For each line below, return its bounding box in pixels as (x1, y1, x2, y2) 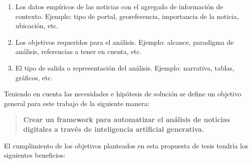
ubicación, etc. (15, 20, 58, 31)
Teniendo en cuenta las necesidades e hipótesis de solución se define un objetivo (4, 89, 242, 99)
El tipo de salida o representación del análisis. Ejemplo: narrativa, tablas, (15, 62, 234, 72)
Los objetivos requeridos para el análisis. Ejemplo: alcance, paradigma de (15, 36, 234, 47)
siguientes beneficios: (4, 150, 66, 160)
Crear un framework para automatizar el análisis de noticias (23, 114, 230, 125)
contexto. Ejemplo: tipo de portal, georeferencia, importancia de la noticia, (15, 11, 239, 21)
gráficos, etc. (15, 72, 53, 82)
